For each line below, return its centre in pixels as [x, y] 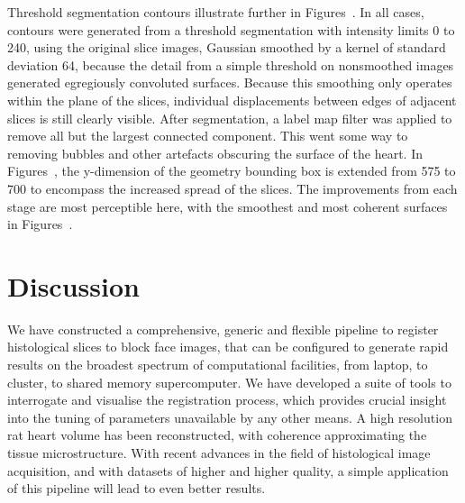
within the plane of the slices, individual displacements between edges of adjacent [232, 100]
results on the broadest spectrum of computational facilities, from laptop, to [218, 365]
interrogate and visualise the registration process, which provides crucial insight [227, 400]
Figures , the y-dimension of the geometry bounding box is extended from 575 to [232, 171]
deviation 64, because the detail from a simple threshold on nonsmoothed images [231, 64]
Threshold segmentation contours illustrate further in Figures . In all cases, [216, 12]
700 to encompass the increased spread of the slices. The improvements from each [232, 188]
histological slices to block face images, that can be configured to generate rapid [228, 347]
